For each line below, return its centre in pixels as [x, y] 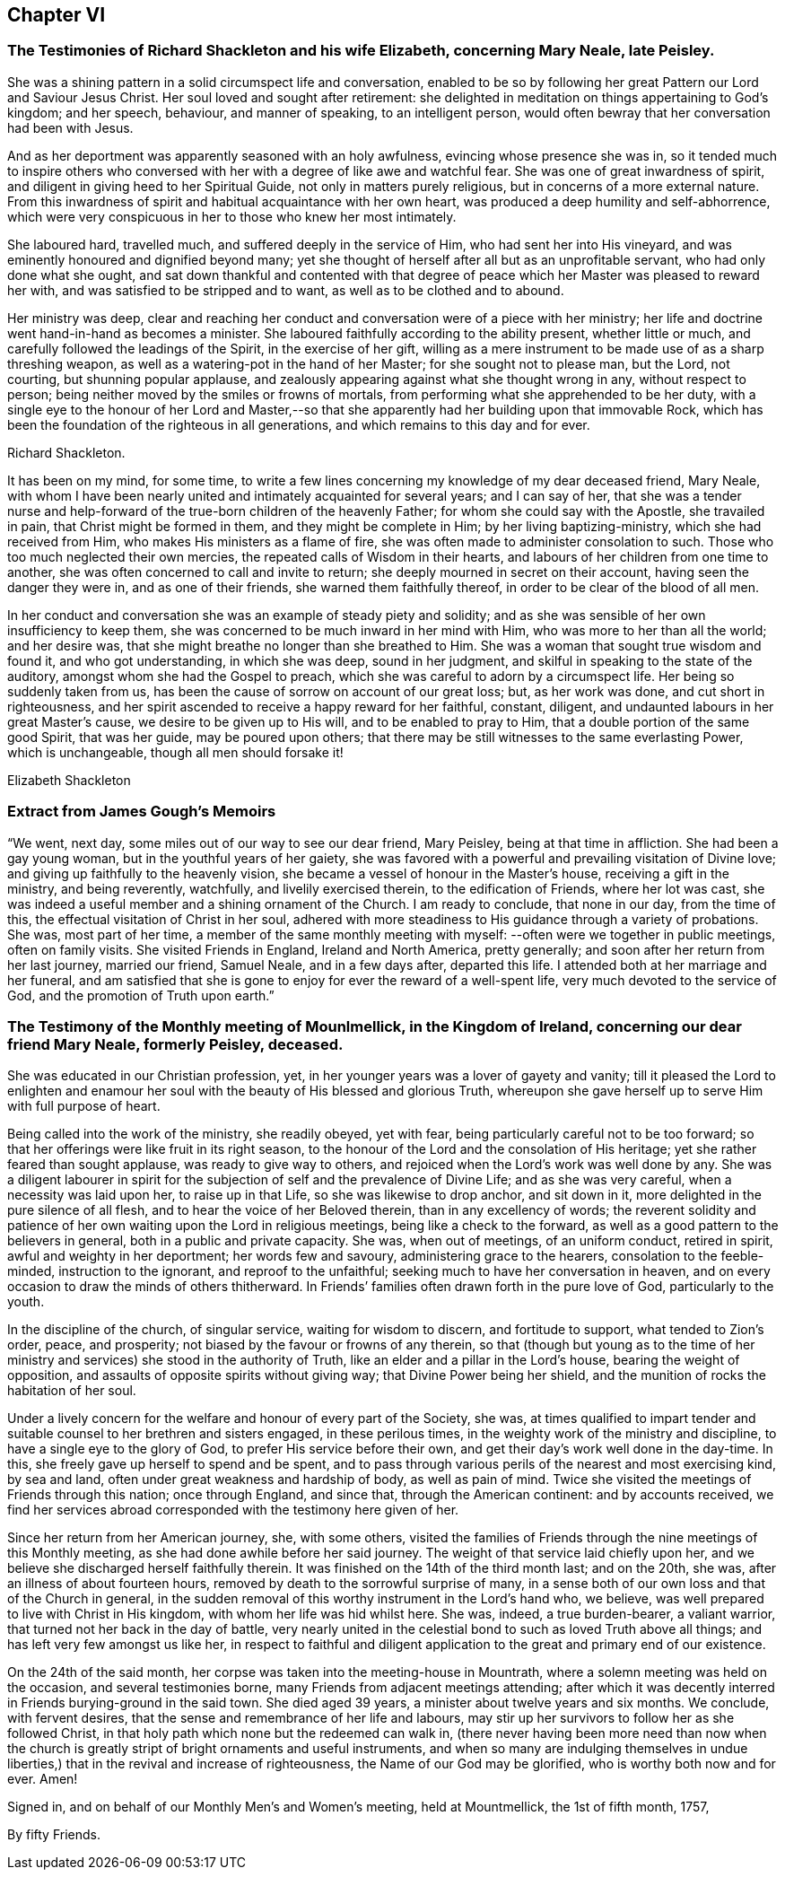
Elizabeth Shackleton [69, 780]
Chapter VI [57, 15]
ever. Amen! [43, 1779]
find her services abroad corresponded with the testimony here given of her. [233, 1510]
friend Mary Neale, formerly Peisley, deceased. [175, 1044]
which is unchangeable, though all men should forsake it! [175, 752]
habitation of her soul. [72, 1391]
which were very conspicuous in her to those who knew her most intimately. [232, 216]
